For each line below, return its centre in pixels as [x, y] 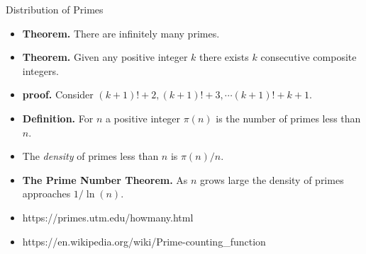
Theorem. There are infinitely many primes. [121, 33]
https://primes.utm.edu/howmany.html [108, 217]
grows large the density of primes [272, 179]
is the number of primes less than [288, 118]
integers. [40, 70]
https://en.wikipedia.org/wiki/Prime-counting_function [144, 241]
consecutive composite [309, 57]
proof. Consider [58, 94]
